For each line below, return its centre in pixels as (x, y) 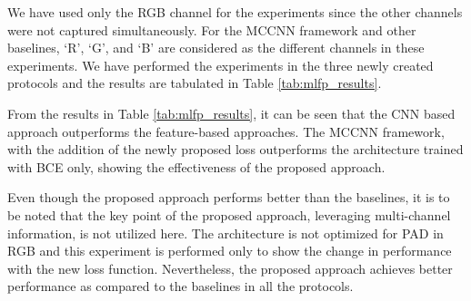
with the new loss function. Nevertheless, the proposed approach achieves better (230, 268)
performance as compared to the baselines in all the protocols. (180, 286)
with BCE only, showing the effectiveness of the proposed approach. (196, 166)
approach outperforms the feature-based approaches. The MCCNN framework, (226, 131)
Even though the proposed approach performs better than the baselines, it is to (229, 197)
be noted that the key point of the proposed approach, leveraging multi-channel (229, 214)
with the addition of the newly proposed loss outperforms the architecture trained (235, 149)
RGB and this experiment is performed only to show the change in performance (230, 251)
